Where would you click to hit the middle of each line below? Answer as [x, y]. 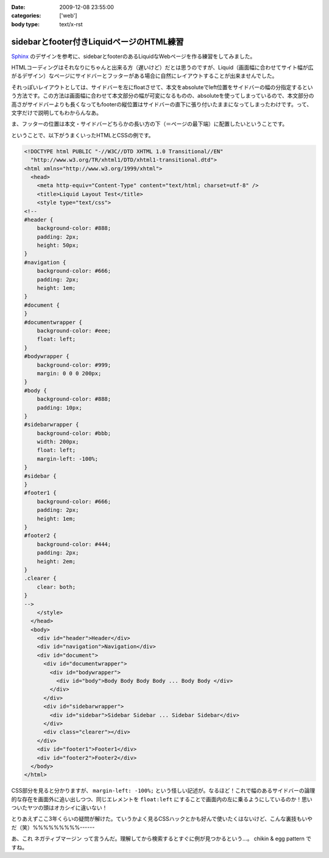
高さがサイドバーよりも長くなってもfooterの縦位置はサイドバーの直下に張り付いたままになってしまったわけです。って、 [162, 104]
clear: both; [56, 587]
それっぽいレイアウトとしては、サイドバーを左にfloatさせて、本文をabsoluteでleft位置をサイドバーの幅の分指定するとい [162, 87]
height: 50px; [58, 245]
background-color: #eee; [74, 330]
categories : [26, 16]
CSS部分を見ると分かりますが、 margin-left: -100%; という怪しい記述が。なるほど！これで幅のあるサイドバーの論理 [163, 791]
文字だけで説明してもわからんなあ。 [56, 113]
